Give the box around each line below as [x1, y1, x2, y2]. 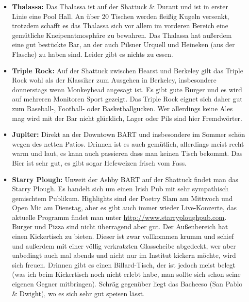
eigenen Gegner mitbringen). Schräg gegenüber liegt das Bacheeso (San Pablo [12, 279, 243, 289]
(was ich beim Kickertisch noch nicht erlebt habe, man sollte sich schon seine [12, 269, 241, 279]
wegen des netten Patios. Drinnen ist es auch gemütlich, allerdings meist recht [12, 138, 244, 149]
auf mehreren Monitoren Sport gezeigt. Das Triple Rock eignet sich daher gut [12, 94, 243, 104]
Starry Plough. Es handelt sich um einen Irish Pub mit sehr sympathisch [12, 184, 229, 194]
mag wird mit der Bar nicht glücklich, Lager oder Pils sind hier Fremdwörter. [12, 113, 242, 123]
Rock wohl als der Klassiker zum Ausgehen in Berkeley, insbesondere [12, 75, 216, 85]
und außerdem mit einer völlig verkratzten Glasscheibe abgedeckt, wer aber [12, 240, 236, 251]
